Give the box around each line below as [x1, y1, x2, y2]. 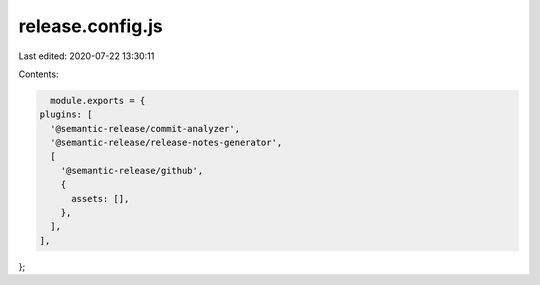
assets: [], [71, 193, 130, 204]
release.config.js [18, 15, 164, 37]
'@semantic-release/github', [60, 165, 204, 176]
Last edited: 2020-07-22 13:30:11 [18, 50, 155, 62]
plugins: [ [39, 109, 93, 120]
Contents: [18, 68, 59, 80]
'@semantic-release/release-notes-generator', [50, 137, 283, 149]
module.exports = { [50, 95, 146, 106]
